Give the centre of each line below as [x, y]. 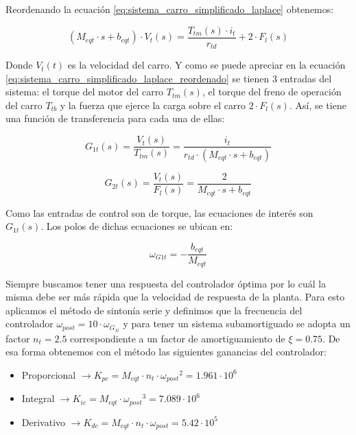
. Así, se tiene [318, 105]
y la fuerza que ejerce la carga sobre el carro [153, 105]
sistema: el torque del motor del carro [85, 92]
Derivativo [44, 422]
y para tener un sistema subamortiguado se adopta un [237, 324]
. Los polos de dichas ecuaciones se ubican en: [137, 226]
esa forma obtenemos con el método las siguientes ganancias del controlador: [166, 352]
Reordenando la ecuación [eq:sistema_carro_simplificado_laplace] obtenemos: [170, 9]
